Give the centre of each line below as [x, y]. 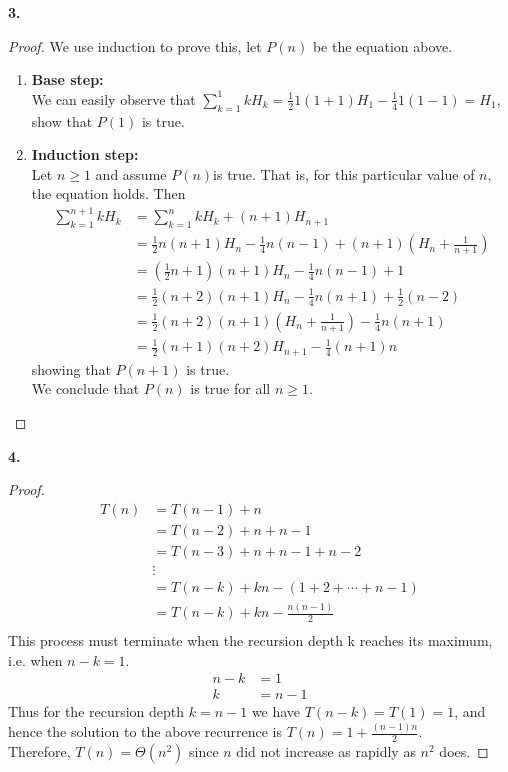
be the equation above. [382, 45]
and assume [131, 173]
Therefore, [39, 751]
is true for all [230, 388]
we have [276, 711]
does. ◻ [464, 751]
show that [62, 120]
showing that [71, 368]
